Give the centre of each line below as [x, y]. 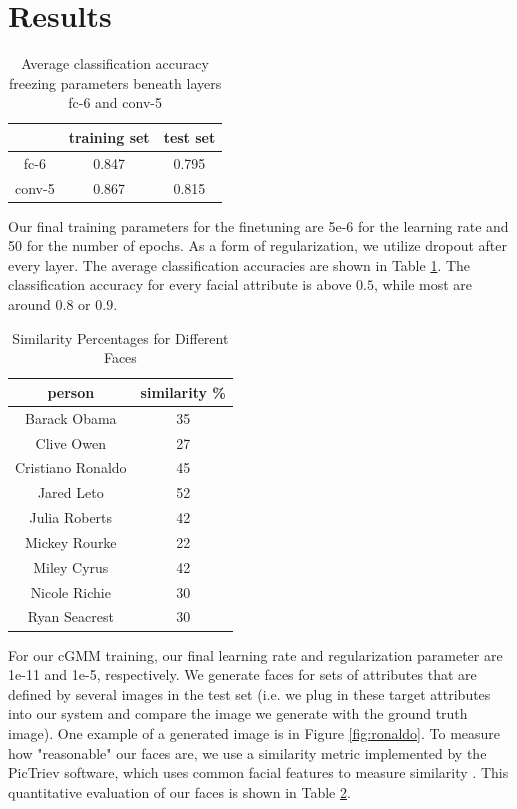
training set [109, 136]
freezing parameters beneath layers [115, 82]
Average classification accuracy [115, 63]
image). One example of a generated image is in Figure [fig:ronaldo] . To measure [254, 732]
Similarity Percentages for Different [120, 337]
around [29, 304]
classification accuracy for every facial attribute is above [180, 284]
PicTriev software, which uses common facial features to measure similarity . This [258, 772]
